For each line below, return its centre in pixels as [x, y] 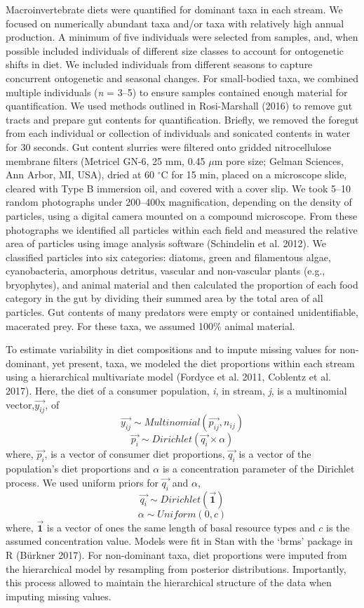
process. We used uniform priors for [82, 482]
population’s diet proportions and [78, 469]
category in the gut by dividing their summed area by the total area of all [164, 298]
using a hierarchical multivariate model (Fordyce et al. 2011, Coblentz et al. [168, 377]
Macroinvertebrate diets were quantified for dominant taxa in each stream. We [174, 9]
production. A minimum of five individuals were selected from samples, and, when [182, 37]
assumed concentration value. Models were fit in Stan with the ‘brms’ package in [179, 541]
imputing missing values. [59, 596]
